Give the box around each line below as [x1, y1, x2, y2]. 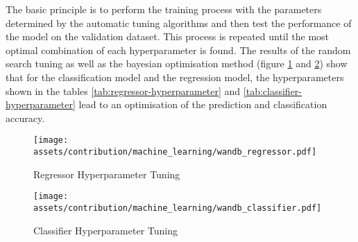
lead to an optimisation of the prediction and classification [78, 97, 327, 112]
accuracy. [6, 110, 45, 125]
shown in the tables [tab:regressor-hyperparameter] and [6, 83, 241, 98]
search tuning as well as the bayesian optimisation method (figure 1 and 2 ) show [6, 56, 348, 71]
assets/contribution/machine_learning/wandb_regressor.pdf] [33, 147, 317, 157]
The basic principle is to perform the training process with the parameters [6, 2, 322, 16]
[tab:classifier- [243, 83, 302, 98]
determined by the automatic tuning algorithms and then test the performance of [6, 15, 352, 30]
